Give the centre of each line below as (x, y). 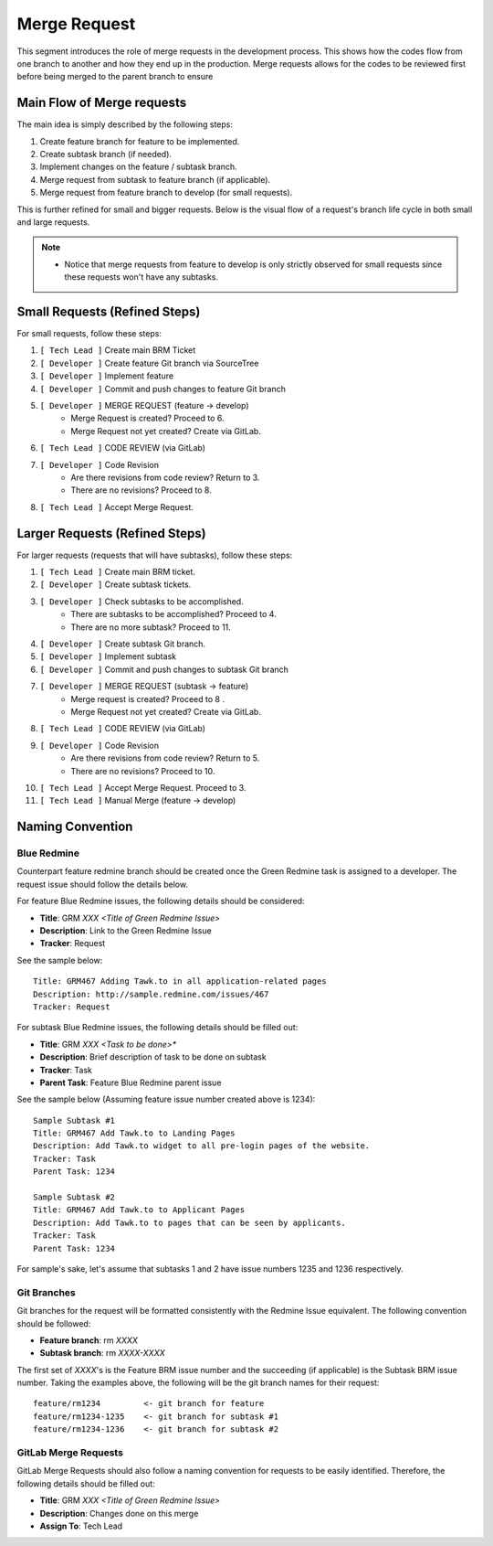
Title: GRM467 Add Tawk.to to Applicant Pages (139, 1210)
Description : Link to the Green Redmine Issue (126, 931)
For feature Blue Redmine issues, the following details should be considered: (161, 901)
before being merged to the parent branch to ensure (115, 77)
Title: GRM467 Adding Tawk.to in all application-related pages (180, 981)
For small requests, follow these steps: (89, 334)
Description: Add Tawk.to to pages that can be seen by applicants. (189, 1222)
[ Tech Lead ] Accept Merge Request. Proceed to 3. (143, 787)
